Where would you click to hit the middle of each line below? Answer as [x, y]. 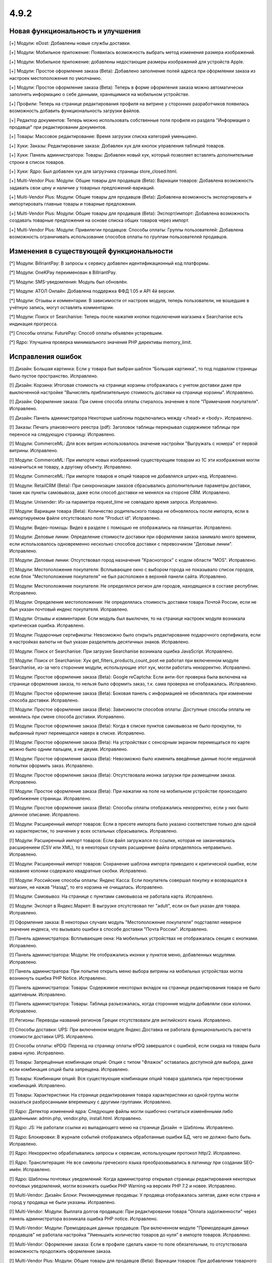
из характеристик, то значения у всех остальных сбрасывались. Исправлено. [93, 831]
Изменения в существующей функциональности [91, 251]
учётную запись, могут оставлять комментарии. [62, 307]
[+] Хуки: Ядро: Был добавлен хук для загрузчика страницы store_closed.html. [93, 171]
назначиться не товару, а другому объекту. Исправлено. [71, 467]
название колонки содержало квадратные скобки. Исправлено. [79, 871]
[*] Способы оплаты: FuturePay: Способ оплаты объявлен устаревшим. [86, 333]
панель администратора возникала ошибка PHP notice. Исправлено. [84, 1219]
